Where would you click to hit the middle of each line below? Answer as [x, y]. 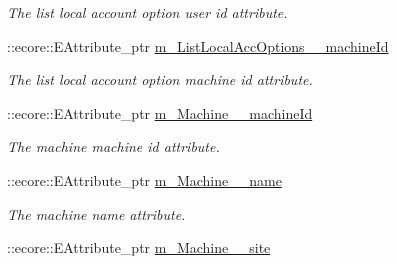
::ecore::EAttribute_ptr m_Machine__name [144, 179]
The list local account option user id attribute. [147, 12]
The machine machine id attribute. [113, 146]
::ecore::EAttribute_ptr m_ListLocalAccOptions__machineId [198, 45]
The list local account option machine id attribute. [160, 79]
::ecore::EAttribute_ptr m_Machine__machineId [160, 112]
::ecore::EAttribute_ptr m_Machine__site [139, 247]
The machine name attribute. [96, 213]
